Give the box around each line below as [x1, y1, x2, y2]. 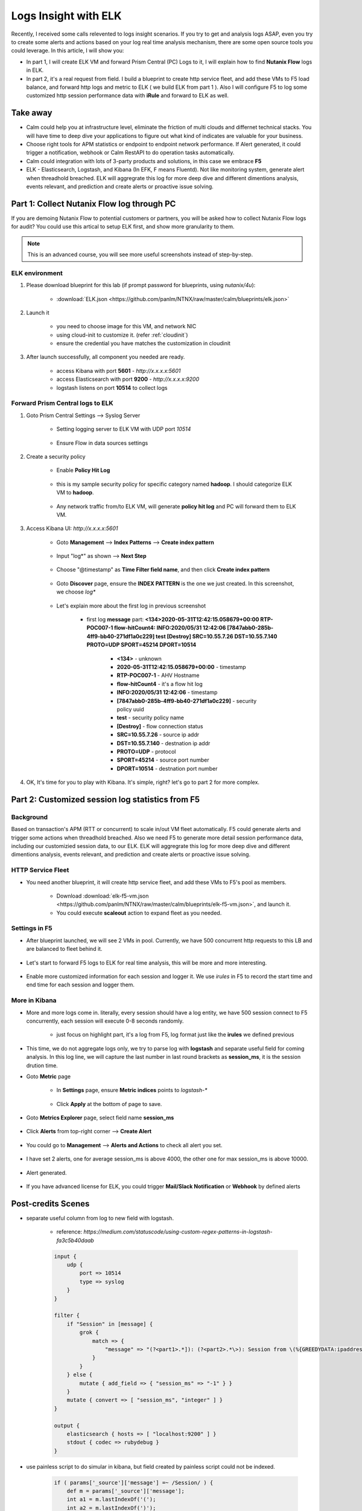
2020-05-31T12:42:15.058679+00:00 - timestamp [116, 664, 247, 670]
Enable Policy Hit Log [56, 467, 110, 474]
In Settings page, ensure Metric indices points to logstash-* [56, 1087, 208, 1094]
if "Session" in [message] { [66, 1321, 153, 1327]
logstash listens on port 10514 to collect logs [56, 384, 168, 391]
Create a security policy [26, 453, 86, 460]
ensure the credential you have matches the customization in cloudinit [56, 340, 230, 347]
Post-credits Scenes [11, 1199, 90, 1209]
